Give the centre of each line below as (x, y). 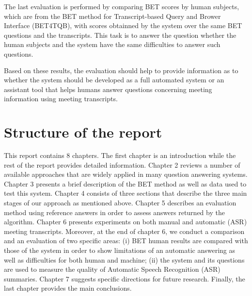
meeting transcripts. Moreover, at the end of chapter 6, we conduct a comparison (124, 231)
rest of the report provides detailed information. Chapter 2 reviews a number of (122, 164)
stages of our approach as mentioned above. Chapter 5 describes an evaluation (120, 203)
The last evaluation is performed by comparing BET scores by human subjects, (122, 6)
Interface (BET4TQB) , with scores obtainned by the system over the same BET (123, 25)
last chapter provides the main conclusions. (68, 288)
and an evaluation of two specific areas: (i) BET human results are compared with (126, 241)
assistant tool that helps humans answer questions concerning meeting (108, 89)
